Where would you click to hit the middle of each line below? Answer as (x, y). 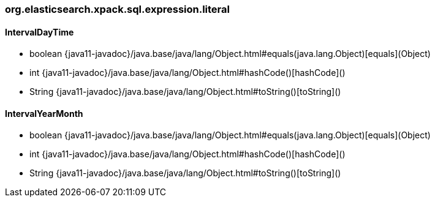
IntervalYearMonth (44, 113)
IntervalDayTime (40, 32)
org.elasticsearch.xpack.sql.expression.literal (117, 9)
